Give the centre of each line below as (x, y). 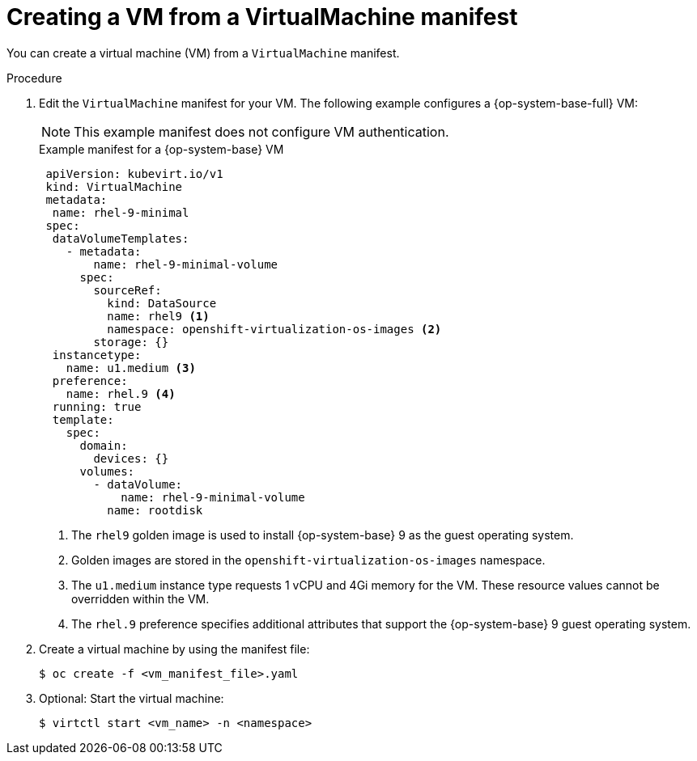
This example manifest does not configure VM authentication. (261, 131)
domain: (104, 445)
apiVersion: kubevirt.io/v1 (134, 173)
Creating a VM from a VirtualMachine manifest (262, 17)
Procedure (34, 78)
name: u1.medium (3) (131, 368)
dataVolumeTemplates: (121, 238)
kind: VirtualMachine (114, 186)
